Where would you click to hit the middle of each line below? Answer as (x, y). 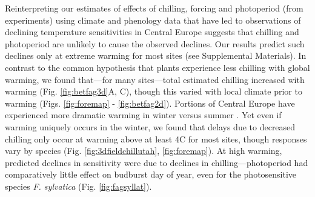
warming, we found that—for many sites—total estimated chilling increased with (155, 79)
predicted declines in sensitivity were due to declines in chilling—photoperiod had (157, 162)
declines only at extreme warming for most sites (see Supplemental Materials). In (156, 55)
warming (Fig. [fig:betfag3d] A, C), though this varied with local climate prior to (154, 91)
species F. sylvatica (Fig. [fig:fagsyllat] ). (78, 186)
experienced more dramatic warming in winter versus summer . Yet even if (143, 115)
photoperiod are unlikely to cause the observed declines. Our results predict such (155, 43)
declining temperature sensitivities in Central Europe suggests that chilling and (152, 32)
